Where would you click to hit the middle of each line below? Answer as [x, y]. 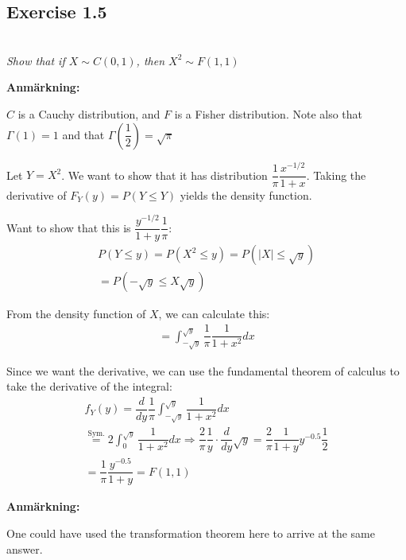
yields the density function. [246, 194]
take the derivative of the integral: [89, 386]
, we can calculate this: [214, 313]
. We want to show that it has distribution [164, 175]
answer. [25, 548]
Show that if [36, 60]
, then [151, 60]
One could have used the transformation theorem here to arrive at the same [191, 533]
